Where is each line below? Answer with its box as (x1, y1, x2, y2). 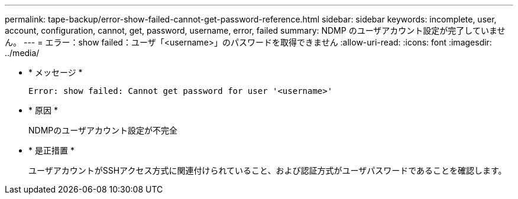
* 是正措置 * (28, 145, 75, 155)
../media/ (5, 48, 40, 58)
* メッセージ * (28, 67, 83, 77)
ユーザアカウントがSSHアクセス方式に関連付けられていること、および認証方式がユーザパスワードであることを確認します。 (28, 165, 507, 175)
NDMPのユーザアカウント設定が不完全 (28, 125, 177, 135)
